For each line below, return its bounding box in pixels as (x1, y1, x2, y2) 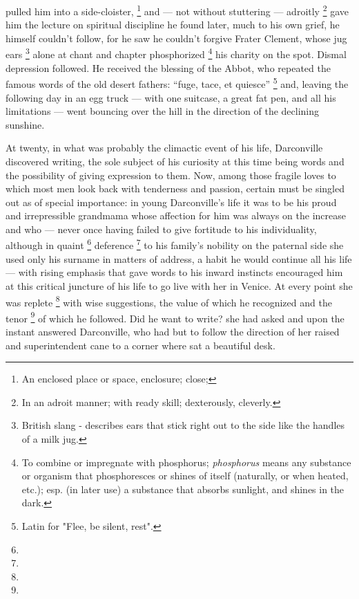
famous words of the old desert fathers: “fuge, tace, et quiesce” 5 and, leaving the (6, 75, 349, 91)
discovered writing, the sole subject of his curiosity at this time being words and (6, 154, 345, 168)
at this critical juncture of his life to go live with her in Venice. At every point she (6, 278, 353, 293)
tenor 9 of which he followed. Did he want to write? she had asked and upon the (6, 308, 345, 325)
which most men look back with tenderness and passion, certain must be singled (6, 181, 345, 196)
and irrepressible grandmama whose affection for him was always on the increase (6, 208, 346, 223)
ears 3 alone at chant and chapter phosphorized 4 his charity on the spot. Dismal (6, 45, 347, 62)
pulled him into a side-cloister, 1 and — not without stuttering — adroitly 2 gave (6, 2, 349, 18)
